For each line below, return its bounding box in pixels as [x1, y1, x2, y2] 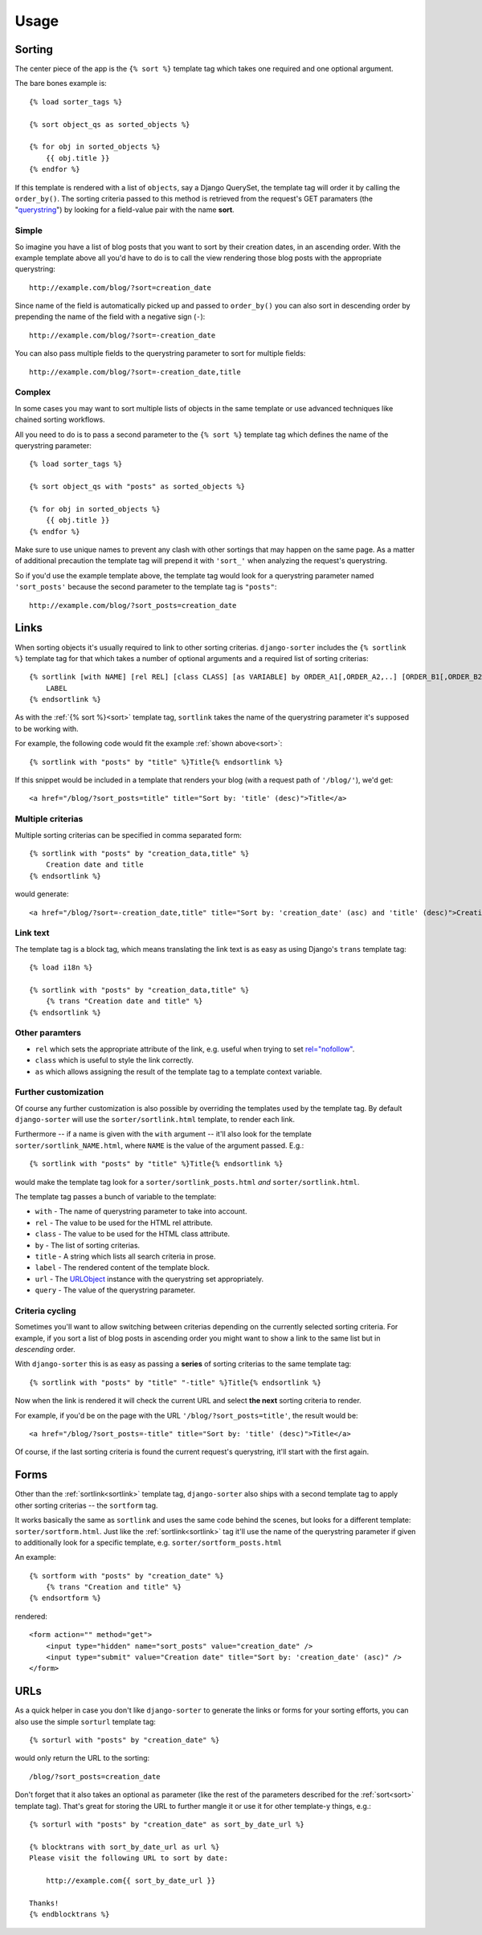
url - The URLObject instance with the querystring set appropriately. [35, 1274, 264, 1284]
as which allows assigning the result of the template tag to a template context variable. [35, 1067, 323, 1076]
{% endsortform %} [29, 1594, 102, 1602]
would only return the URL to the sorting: [14, 1753, 150, 1763]
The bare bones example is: [14, 79, 108, 88]
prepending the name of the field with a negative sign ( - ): [14, 312, 206, 321]
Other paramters [14, 1027, 82, 1039]
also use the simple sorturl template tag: [14, 1717, 157, 1726]
